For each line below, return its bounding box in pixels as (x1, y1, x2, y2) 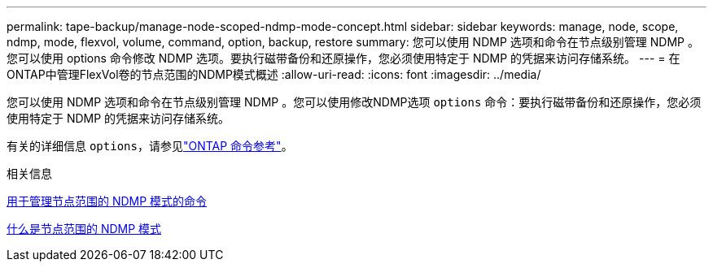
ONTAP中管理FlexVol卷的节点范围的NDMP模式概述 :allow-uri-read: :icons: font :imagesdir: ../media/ (7, 67, 541, 81)
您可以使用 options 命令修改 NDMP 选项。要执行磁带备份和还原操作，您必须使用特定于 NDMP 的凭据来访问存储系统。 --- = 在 (7, 51, 680, 65)
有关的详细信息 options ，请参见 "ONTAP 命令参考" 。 (7, 139, 293, 153)
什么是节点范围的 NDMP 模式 (7, 222, 162, 236)
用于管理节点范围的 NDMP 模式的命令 (7, 194, 208, 208)
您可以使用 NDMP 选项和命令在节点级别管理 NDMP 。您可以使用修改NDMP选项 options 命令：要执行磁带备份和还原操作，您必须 (7, 95, 702, 109)
